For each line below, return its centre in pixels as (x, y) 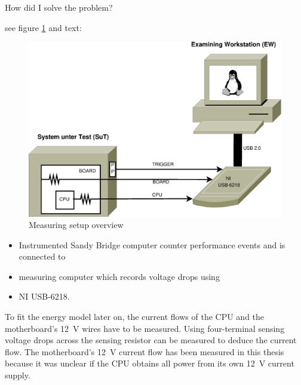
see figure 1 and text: (43, 27)
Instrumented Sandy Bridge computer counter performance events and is (152, 244)
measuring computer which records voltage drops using (119, 276)
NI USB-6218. (44, 296)
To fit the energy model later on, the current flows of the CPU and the (135, 317)
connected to (42, 256)
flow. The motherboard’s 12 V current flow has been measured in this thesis (145, 351)
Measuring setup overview (76, 225)
